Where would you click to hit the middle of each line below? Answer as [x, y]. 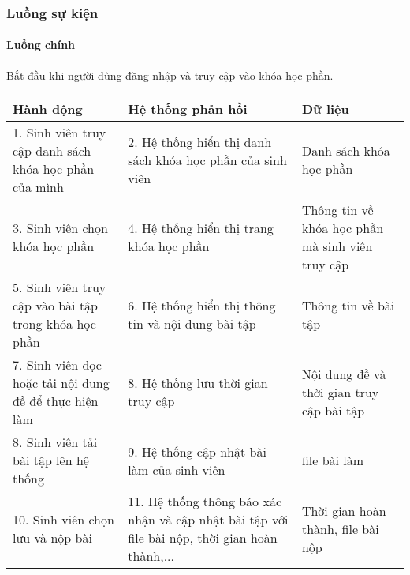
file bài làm [333, 460]
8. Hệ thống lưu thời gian [198, 383]
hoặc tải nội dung [61, 383]
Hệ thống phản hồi [188, 109]
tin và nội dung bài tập [192, 324]
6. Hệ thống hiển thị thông [202, 306]
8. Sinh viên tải [55, 442]
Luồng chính [41, 45]
